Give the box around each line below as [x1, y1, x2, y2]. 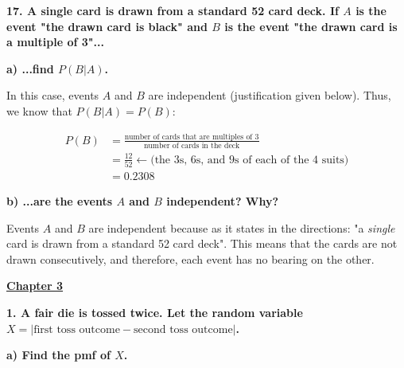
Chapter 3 [6, 277, 64, 294]
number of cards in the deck [143, 142, 240, 151]
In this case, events [6, 87, 99, 104]
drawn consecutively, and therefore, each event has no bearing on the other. [6, 250, 375, 267]
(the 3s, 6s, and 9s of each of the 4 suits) [150, 154, 349, 166]
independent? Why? [166, 193, 279, 209]
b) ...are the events [6, 193, 113, 209]
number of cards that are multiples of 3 [124, 132, 259, 141]
